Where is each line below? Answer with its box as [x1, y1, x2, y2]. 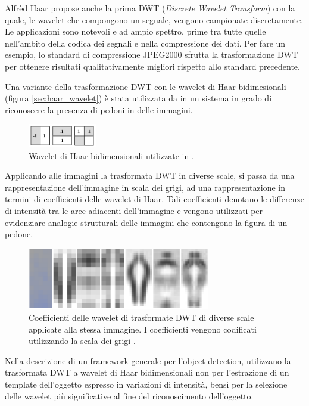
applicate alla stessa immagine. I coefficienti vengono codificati [29, 323, 257, 335]
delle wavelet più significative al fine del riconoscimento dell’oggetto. [5, 389, 254, 402]
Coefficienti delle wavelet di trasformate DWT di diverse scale [29, 311, 254, 323]
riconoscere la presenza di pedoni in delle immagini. [5, 103, 193, 116]
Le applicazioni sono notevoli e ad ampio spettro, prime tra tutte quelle [5, 25, 266, 38]
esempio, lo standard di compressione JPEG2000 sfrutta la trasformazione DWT [5, 48, 298, 61]
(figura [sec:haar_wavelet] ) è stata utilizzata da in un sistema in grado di [5, 92, 272, 104]
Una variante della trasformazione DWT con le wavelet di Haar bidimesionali [5, 80, 286, 92]
